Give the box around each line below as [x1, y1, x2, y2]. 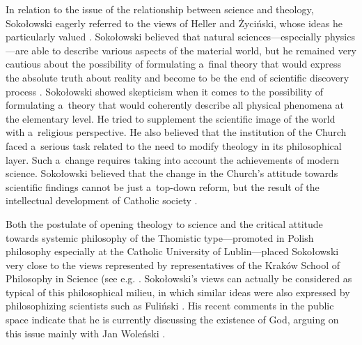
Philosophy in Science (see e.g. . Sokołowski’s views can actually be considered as [6, 271, 352, 286]
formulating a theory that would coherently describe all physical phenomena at [6, 98, 345, 112]
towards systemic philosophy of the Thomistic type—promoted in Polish [6, 230, 314, 245]
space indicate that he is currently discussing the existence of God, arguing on [6, 312, 339, 327]
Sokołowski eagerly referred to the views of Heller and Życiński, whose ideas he [6, 15, 343, 30]
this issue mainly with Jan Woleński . [6, 325, 166, 340]
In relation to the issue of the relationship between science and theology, [6, 2, 314, 16]
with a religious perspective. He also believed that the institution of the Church [6, 125, 347, 139]
